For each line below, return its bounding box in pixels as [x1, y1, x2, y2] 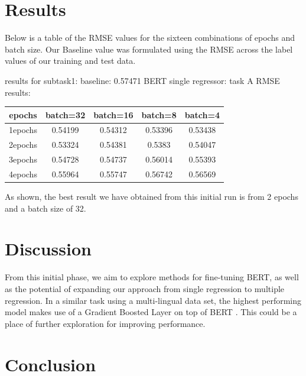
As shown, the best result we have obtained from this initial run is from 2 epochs [5, 190, 298, 203]
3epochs [9, 153, 37, 166]
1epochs [9, 124, 37, 136]
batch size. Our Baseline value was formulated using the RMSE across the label [5, 43, 293, 55]
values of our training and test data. [5, 54, 136, 67]
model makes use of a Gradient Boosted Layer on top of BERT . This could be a [5, 306, 297, 318]
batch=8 [141, 108, 177, 121]
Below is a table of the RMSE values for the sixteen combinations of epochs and [5, 31, 295, 44]
